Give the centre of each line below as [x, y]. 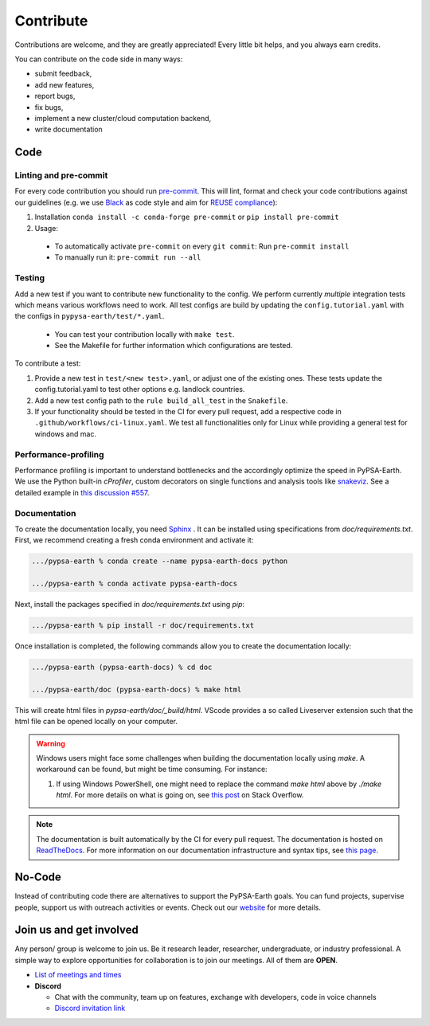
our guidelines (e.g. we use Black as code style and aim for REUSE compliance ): [146, 202]
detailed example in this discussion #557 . [82, 492]
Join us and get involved [76, 930]
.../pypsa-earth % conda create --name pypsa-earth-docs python [160, 561]
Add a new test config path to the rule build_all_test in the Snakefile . [161, 400]
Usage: [47, 228]
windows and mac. [66, 433]
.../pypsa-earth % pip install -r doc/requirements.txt [143, 626]
